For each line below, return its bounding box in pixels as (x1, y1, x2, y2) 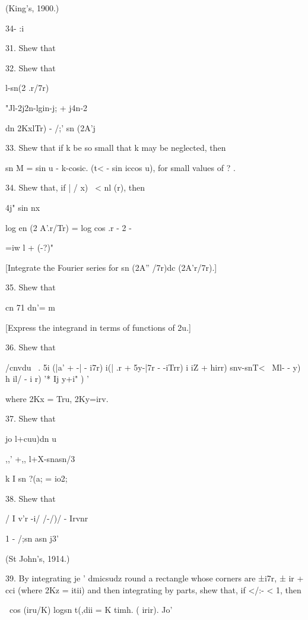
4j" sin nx (5, 201, 40, 213)
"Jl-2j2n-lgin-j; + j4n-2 (5, 101, 88, 113)
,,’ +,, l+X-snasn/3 (5, 452, 75, 464)
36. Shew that (5, 341, 56, 353)
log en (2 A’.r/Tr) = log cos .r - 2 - (5, 221, 132, 233)
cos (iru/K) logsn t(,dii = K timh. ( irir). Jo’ (9, 603, 173, 616)
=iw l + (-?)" (5, 241, 54, 254)
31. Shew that (5, 42, 56, 54)
